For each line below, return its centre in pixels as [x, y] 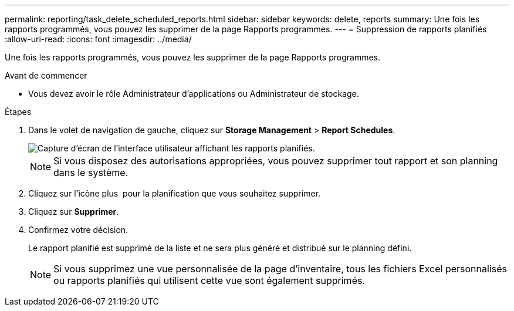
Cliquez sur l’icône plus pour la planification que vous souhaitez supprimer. [175, 193]
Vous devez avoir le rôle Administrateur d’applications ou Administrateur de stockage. [194, 94]
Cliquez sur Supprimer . [74, 212]
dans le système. [91, 173]
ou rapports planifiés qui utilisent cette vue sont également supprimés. [209, 280]
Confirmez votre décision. [78, 230]
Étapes [18, 112]
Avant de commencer [46, 75]
